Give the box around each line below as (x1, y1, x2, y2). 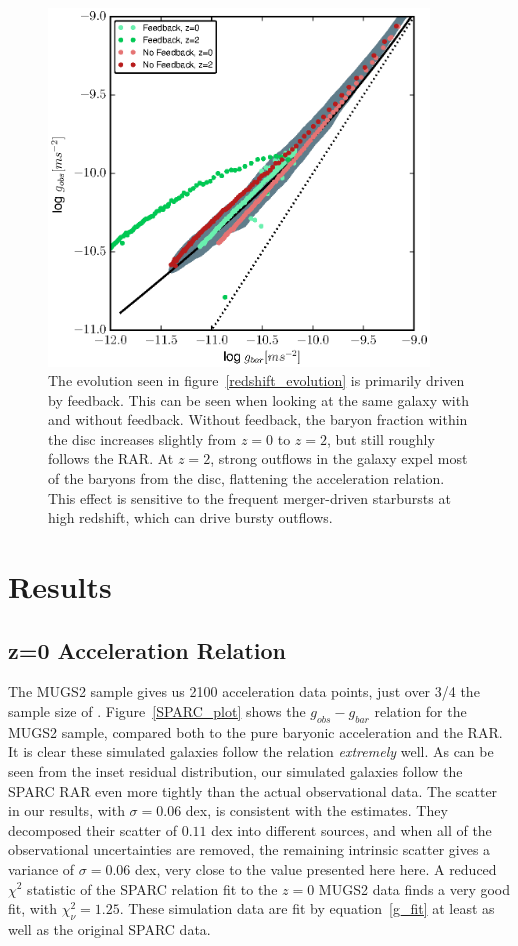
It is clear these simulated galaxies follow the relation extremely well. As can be (8, 741, 494, 762)
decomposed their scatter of (8, 819, 177, 840)
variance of (8, 858, 75, 879)
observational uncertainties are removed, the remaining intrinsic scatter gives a (8, 839, 491, 860)
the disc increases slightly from (48, 428, 237, 449)
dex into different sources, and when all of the (211, 819, 492, 840)
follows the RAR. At (48, 448, 174, 469)
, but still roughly (327, 428, 435, 449)
